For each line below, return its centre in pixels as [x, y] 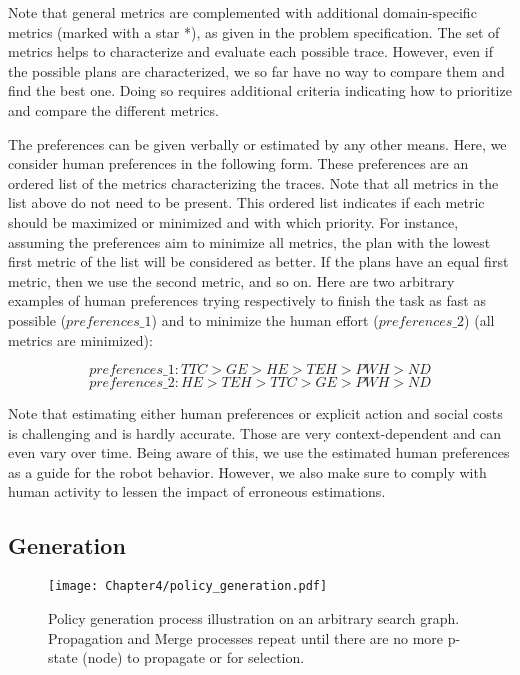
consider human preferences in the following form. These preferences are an [238, 163]
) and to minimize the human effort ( [265, 319]
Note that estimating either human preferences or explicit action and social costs [255, 413]
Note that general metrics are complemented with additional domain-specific [242, 12]
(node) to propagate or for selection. [193, 657]
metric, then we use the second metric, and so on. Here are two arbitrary [231, 280]
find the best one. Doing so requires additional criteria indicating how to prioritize [260, 90]
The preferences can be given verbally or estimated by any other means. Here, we [257, 143]
